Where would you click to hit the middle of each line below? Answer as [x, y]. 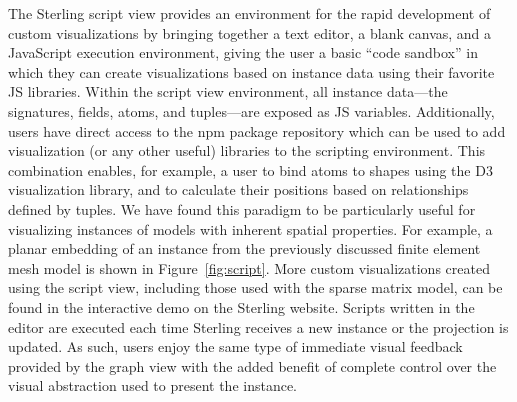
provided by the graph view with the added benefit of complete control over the [252, 365]
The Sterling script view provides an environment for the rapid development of [249, 13]
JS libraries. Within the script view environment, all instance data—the [228, 91]
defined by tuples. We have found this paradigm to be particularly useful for [242, 208]
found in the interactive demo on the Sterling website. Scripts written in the [241, 306]
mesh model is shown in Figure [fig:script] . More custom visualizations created [249, 267]
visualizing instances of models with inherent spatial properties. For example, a [250, 228]
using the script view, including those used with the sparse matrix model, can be [255, 287]
